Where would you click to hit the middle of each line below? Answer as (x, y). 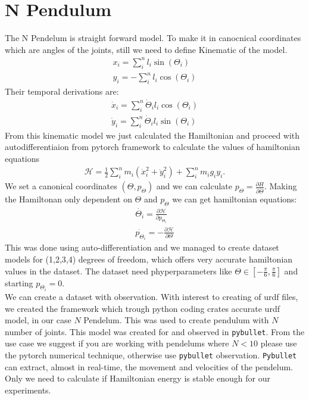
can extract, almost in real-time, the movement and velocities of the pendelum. (149, 366)
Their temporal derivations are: (62, 91)
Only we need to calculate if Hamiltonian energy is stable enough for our (138, 378)
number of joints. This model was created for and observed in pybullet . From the (155, 331)
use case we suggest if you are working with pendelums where (117, 343)
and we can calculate (194, 186)
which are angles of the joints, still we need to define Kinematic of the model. (146, 49)
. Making (280, 186)
